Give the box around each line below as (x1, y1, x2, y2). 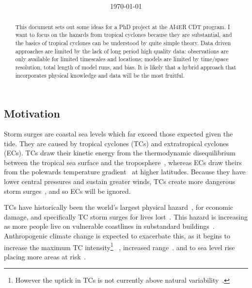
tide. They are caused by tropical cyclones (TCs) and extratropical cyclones (4, 138, 229, 148)
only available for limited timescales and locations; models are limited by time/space (15, 55, 229, 63)
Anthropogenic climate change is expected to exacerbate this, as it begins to (4, 230, 231, 240)
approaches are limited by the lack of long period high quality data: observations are (15, 47, 229, 55)
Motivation (4, 106, 60, 121)
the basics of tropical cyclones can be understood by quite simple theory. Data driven (15, 38, 231, 47)
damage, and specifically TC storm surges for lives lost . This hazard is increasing (4, 211, 248, 221)
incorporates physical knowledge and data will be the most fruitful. (15, 71, 185, 79)
